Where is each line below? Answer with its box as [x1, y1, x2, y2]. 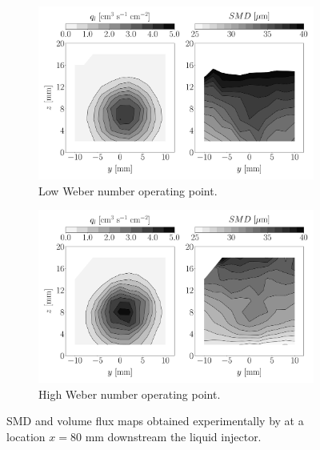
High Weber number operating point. [38, 385, 221, 402]
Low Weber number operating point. [38, 182, 218, 199]
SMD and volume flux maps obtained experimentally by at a [6, 412, 304, 429]
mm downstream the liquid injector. [85, 428, 262, 444]
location [6, 428, 46, 444]
